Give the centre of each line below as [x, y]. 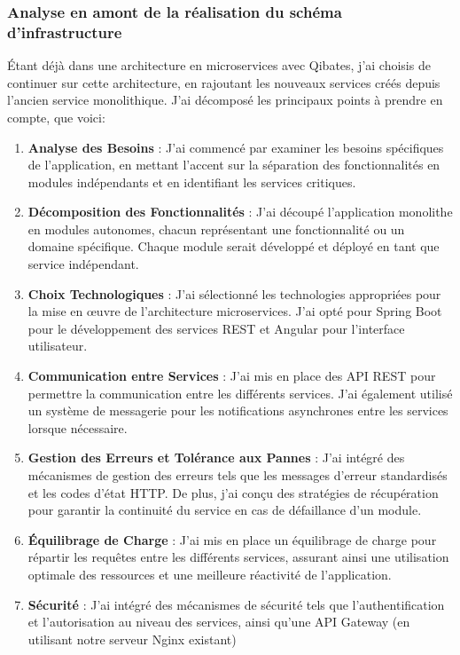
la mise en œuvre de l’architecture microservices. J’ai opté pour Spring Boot [235, 311]
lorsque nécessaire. [78, 427]
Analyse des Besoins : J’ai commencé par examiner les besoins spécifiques [236, 147]
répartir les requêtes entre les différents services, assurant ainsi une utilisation [238, 557]
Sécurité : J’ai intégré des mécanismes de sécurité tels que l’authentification [236, 604]
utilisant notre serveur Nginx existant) [132, 639]
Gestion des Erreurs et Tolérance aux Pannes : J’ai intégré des [216, 458]
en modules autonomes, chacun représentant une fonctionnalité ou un [216, 229]
